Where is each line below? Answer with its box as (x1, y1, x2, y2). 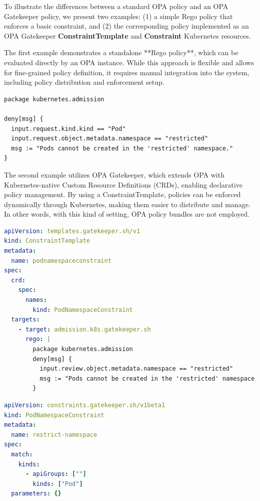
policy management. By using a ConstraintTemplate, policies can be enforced (4, 189, 241, 200)
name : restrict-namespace (11, 431, 97, 438)
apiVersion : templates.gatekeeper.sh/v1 (4, 227, 140, 235)
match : (11, 450, 33, 458)
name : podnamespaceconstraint (11, 257, 111, 264)
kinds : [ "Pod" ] (32, 480, 83, 487)
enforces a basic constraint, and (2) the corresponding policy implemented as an (4, 21, 249, 31)
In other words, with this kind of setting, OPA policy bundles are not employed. (4, 209, 250, 219)
